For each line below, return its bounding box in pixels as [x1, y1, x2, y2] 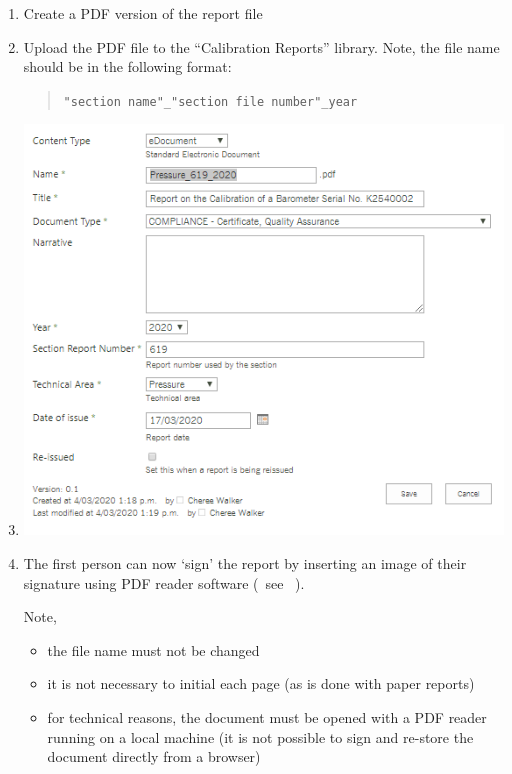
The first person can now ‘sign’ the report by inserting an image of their [23, 553, 467, 573]
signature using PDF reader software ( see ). [23, 572, 305, 593]
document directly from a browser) [47, 746, 261, 767]
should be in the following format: [23, 56, 232, 77]
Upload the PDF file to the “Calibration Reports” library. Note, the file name [23, 36, 500, 57]
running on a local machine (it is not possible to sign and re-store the [47, 726, 474, 747]
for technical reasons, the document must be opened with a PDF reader [47, 706, 487, 727]
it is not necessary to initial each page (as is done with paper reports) [47, 673, 475, 694]
